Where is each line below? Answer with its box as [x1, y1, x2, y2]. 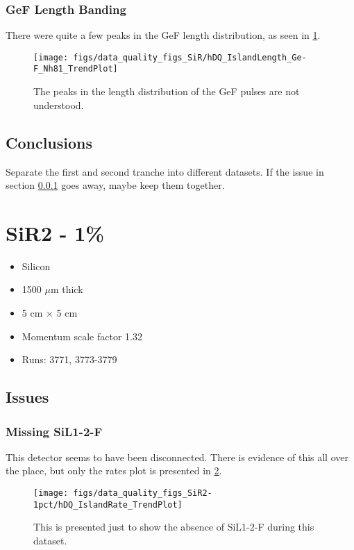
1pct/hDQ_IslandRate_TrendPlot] [33, 499, 183, 510]
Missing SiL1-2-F [6, 422, 103, 440]
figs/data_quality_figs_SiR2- [73, 487, 212, 498]
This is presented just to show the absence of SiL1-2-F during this [33, 519, 314, 534]
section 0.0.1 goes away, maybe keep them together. [6, 178, 225, 192]
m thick [50, 282, 83, 297]
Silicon [22, 258, 51, 273]
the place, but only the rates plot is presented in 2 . [6, 463, 222, 478]
